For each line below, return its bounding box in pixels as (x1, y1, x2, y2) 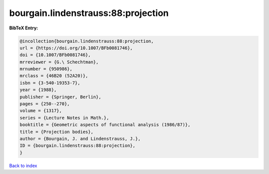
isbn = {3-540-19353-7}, (19, 80, 81, 86)
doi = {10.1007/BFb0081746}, (19, 52, 91, 58)
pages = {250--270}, (19, 101, 70, 107)
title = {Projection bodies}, (19, 129, 94, 135)
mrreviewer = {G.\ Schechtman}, (19, 59, 99, 65)
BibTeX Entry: (9, 25, 38, 31)
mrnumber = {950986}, (19, 66, 73, 72)
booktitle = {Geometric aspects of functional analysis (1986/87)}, (19, 122, 191, 128)
